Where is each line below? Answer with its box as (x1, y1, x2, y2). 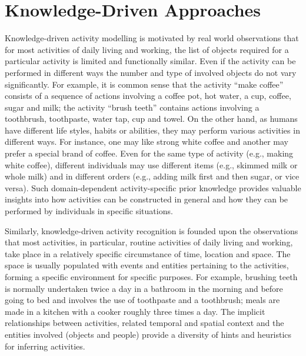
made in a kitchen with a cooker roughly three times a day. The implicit (5, 305, 265, 317)
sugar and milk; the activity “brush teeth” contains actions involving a (5, 101, 260, 113)
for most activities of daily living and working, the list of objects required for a (5, 43, 289, 55)
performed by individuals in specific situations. (5, 205, 173, 217)
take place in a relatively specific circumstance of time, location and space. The (5, 247, 291, 259)
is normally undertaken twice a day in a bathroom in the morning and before (5, 282, 283, 294)
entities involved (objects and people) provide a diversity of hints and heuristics (5, 328, 292, 340)
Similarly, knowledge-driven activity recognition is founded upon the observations (5, 224, 298, 237)
